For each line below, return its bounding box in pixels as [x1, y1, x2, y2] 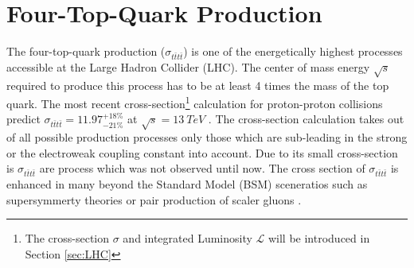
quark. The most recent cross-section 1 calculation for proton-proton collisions [6, 93, 383, 111]
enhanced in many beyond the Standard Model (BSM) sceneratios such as [6, 176, 368, 192]
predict [6, 111, 41, 127]
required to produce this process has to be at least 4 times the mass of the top [6, 76, 389, 93]
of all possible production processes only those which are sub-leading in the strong [6, 129, 408, 146]
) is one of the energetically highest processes [183, 43, 403, 60]
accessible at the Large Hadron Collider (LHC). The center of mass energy [6, 58, 370, 75]
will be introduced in [268, 230, 370, 247]
